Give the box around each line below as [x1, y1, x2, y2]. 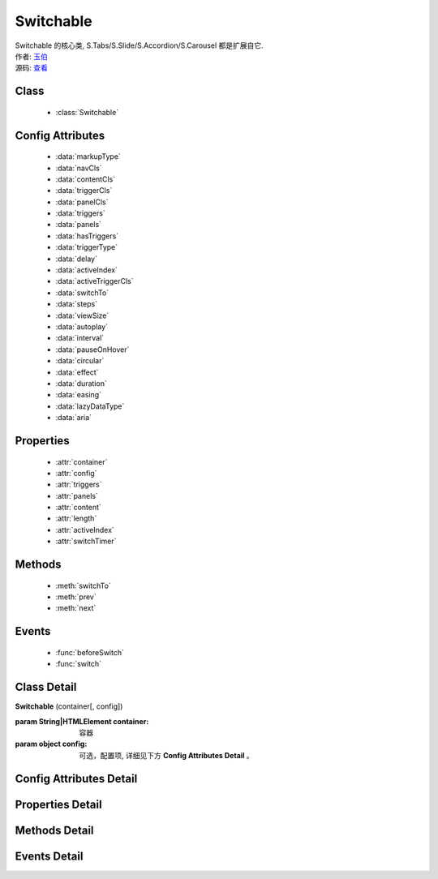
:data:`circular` [55, 356, 105, 366]
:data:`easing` [55, 390, 101, 400]
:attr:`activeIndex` [55, 525, 115, 534]
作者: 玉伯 [15, 51, 48, 61]
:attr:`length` [55, 513, 97, 523]
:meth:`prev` [55, 592, 97, 602]
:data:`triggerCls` [55, 186, 113, 195]
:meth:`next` [55, 603, 97, 613]
